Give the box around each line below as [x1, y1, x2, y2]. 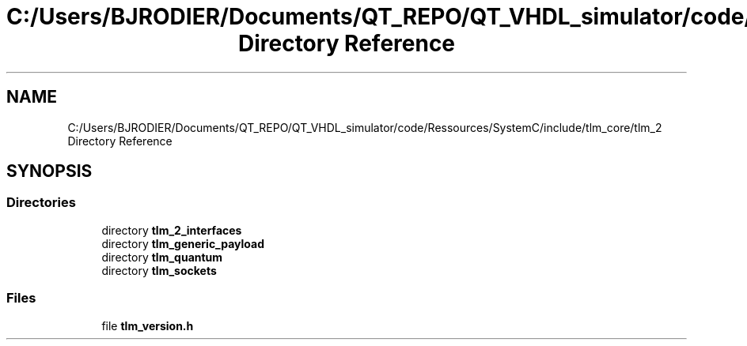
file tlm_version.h [101, 318, 194, 333]
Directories [6, 194, 76, 211]
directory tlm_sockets [101, 263, 217, 277]
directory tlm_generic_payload [101, 236, 265, 250]
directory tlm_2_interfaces [101, 223, 242, 237]
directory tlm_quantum [101, 250, 223, 264]
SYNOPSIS [6, 161, 93, 182]
